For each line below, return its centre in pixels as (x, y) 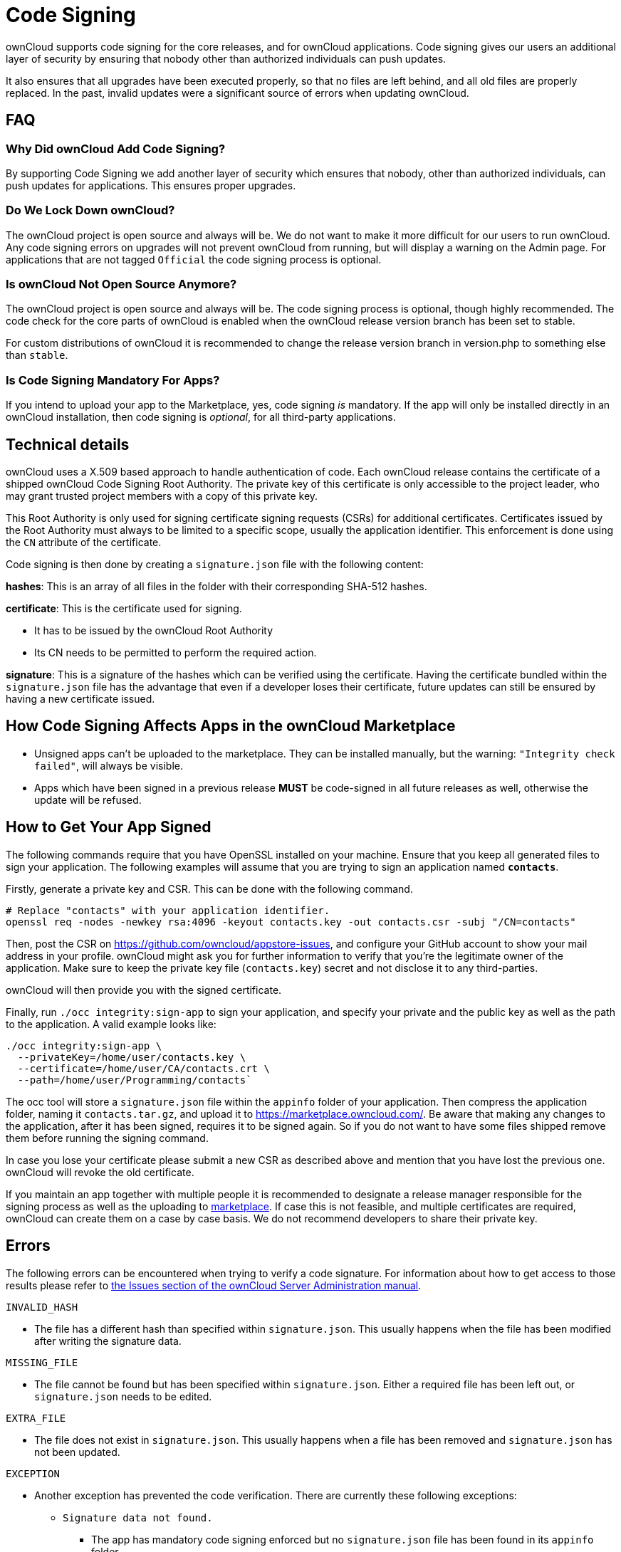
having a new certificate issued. (80, 699)
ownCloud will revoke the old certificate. (100, 1172)
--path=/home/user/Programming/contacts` (135, 1080)
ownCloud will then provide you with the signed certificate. (144, 990)
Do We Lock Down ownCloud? (90, 210)
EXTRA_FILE (36, 1418)
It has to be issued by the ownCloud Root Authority (154, 631)
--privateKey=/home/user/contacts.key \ (132, 1057)
